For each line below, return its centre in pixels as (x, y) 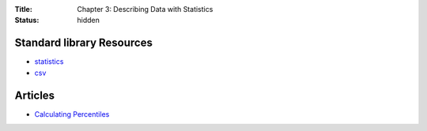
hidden (89, 21)
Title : (24, 9)
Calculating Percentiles (72, 114)
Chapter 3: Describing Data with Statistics (145, 9)
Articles (35, 95)
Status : (27, 21)
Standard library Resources (84, 43)
